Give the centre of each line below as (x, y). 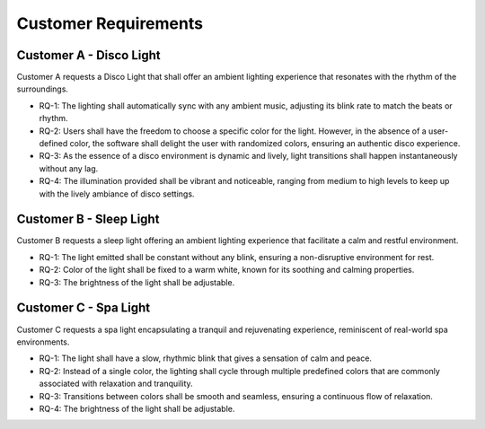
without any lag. (69, 168)
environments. (43, 342)
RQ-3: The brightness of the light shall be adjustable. (137, 282)
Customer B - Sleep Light (88, 219)
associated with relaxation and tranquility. (116, 384)
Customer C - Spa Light (84, 308)
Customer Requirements (110, 23)
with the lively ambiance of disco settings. (117, 194)
